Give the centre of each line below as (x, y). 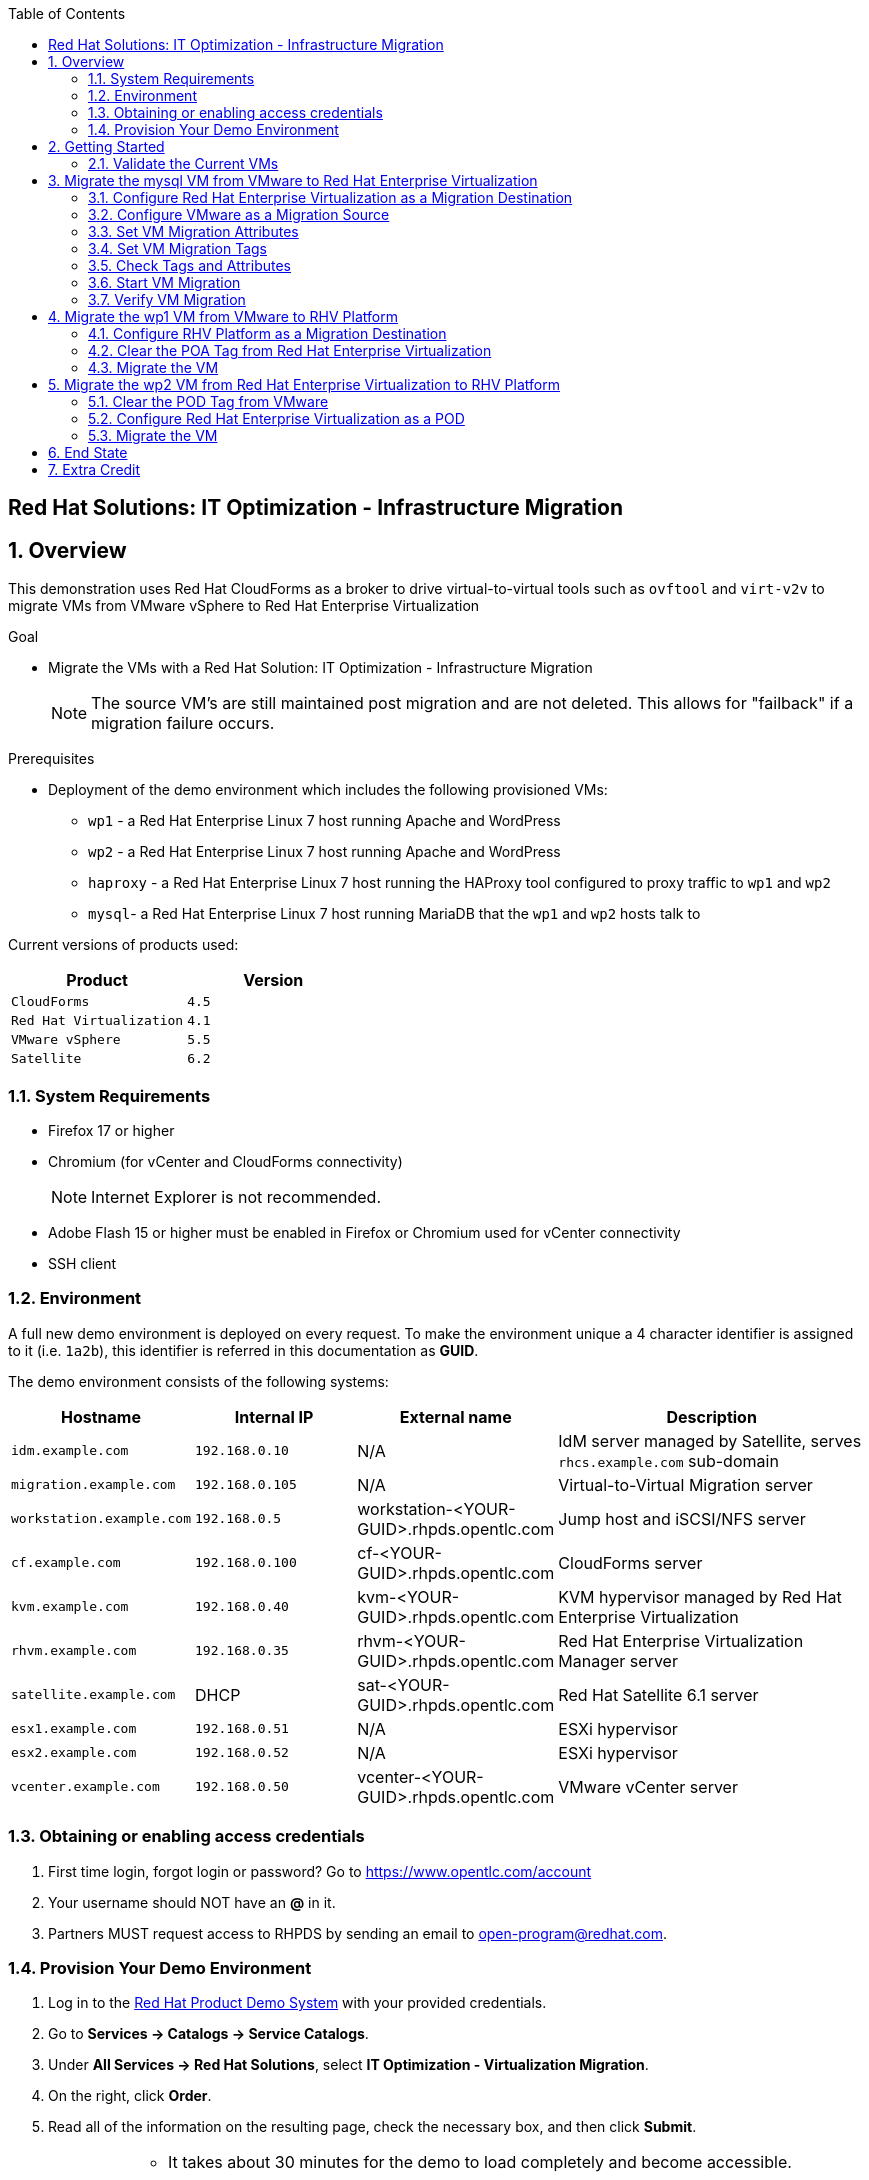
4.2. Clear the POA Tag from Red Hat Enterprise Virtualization (290, 350)
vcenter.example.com (85, 1787)
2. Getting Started (106, 146)
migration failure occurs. (183, 723)
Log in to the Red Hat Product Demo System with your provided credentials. (297, 2003)
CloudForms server (630, 1562)
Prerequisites (51, 759)
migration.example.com (93, 1485)
